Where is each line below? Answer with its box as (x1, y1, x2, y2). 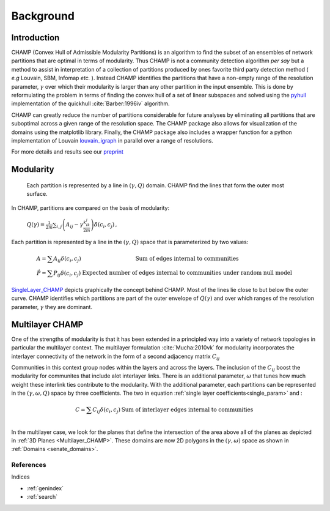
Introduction (11, 32, 60, 43)
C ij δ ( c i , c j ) (92, 406, 120, 414)
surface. (26, 190, 48, 198)
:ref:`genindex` (26, 484, 64, 492)
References (11, 461, 46, 469)
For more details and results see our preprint (11, 148, 123, 155)
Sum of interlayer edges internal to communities (121, 406, 254, 413)
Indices (11, 473, 30, 480)
